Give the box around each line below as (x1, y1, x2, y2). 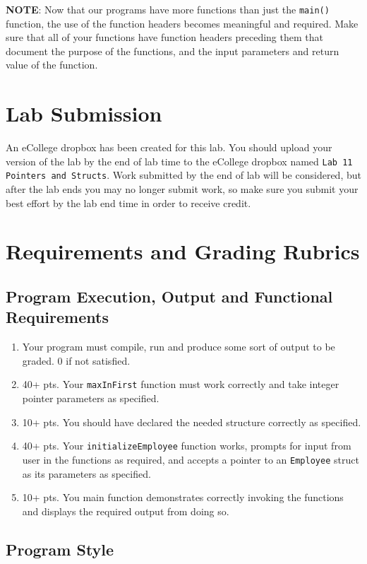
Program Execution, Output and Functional (6, 286, 333, 307)
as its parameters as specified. (22, 466, 151, 481)
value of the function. (6, 57, 98, 72)
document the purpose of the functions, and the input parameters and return (6, 43, 339, 58)
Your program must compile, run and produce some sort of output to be (22, 339, 335, 354)
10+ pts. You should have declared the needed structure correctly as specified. (22, 414, 361, 429)
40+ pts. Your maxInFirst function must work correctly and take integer (22, 377, 339, 392)
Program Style (6, 538, 114, 560)
